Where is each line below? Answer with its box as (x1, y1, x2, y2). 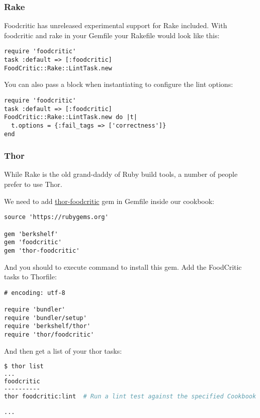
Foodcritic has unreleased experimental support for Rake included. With (4, 20, 227, 31)
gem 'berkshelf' (4, 230, 58, 238)
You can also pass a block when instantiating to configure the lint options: (4, 79, 233, 89)
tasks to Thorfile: (4, 271, 57, 282)
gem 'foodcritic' (4, 239, 62, 246)
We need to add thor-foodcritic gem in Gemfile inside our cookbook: (4, 195, 214, 206)
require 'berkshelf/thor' (4, 323, 91, 330)
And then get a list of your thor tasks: (4, 345, 122, 356)
